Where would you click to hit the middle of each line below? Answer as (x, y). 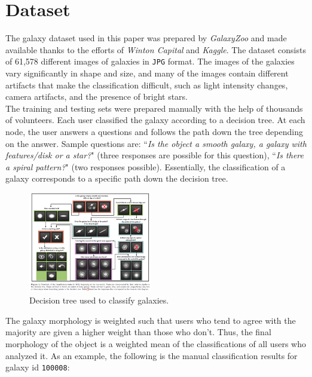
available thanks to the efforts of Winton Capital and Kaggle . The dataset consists (156, 49)
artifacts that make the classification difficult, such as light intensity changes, (147, 85)
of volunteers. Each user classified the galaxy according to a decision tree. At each (155, 120)
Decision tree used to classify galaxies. (99, 300)
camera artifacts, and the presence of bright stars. (97, 96)
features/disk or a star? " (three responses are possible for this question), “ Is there (155, 155)
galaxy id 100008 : (38, 367)
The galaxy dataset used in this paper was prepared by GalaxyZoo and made (146, 38)
